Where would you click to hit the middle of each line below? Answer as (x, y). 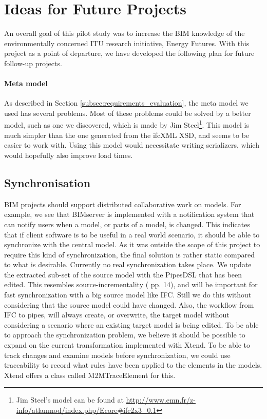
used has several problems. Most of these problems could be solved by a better (128, 113)
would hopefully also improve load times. (69, 155)
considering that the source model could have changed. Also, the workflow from (129, 304)
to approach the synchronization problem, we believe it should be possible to (125, 335)
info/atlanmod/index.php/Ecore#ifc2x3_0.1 (86, 410)
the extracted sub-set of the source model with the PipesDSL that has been (123, 274)
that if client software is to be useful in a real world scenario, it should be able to (132, 234)
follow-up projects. (33, 63)
